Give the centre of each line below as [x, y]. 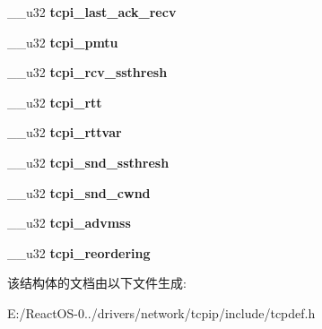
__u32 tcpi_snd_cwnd [79, 192]
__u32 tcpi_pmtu [63, 42]
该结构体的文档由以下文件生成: [97, 283]
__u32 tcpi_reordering [79, 252]
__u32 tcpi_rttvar [65, 132]
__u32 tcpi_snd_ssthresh [88, 162]
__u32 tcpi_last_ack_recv [92, 12]
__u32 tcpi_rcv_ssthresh [87, 72]
